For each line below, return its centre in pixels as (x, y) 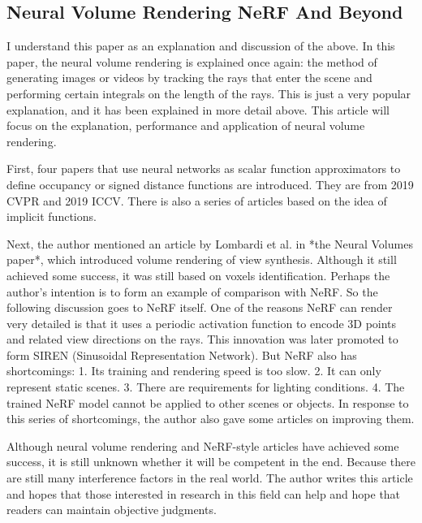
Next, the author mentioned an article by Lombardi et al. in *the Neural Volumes (210, 243)
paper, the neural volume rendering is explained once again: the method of (192, 61)
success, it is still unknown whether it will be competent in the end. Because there (211, 462)
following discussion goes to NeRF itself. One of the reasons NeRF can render (200, 307)
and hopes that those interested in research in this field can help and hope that (204, 493)
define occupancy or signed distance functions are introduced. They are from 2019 (210, 184)
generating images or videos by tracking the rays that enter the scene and (189, 78)
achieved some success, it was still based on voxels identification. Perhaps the (198, 275)
